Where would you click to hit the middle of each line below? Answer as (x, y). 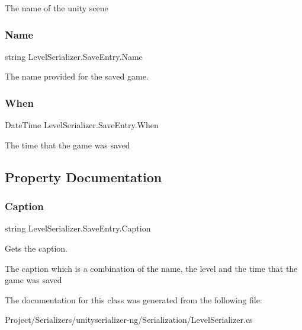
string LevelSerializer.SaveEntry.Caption (78, 228)
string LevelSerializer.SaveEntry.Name (74, 56)
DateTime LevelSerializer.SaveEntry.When (82, 125)
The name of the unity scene (57, 8)
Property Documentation (83, 177)
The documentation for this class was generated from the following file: (134, 299)
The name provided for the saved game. (77, 76)
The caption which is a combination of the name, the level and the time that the (151, 268)
